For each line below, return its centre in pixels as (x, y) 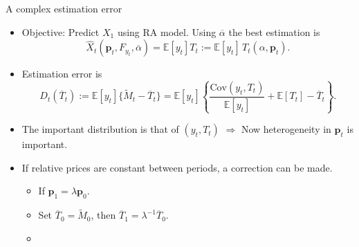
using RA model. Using (167, 31)
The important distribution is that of (100, 129)
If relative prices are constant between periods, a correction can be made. (177, 167)
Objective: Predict (61, 31)
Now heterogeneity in (286, 129)
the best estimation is (274, 31)
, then (103, 215)
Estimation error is (62, 74)
